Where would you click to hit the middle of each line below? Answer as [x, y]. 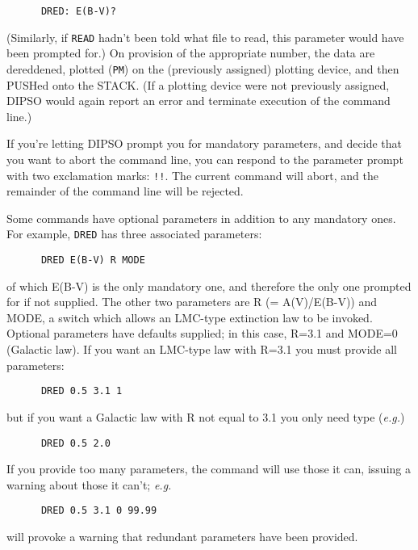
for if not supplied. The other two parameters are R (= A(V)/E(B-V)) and [192, 302]
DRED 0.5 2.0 [75, 443]
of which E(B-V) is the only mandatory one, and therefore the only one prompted [209, 285]
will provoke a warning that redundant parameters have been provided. [182, 536]
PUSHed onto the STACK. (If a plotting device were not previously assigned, [198, 84]
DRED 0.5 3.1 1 [82, 391]
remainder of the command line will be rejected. [125, 191]
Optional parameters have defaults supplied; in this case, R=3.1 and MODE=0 [202, 333]
